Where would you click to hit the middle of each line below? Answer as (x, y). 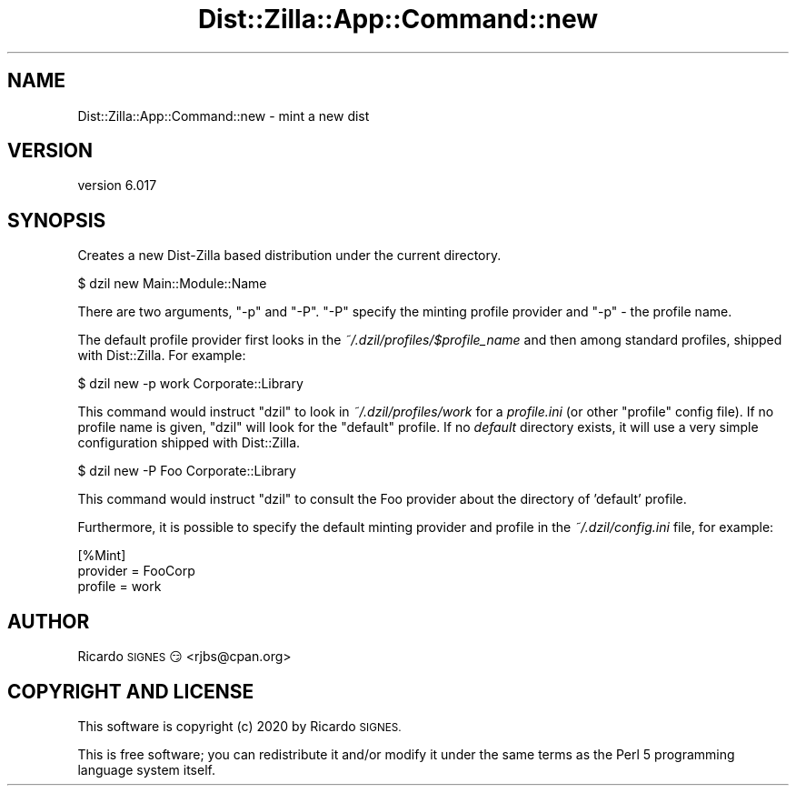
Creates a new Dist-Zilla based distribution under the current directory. (289, 256)
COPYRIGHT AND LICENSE (131, 691)
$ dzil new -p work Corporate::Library (190, 384)
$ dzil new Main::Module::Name (172, 284)
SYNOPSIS (57, 220)
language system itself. (146, 769)
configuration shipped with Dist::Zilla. (189, 443)
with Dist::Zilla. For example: (162, 356)
